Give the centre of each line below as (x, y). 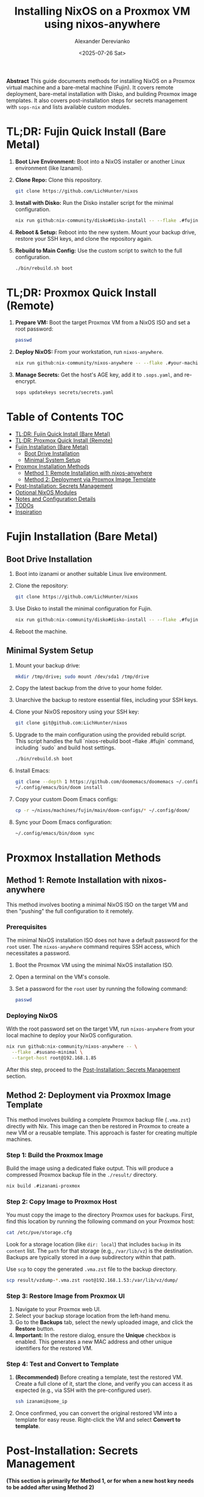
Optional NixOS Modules (46, 492)
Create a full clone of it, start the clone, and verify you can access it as (104, 1384)
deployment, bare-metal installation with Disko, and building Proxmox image (102, 94)
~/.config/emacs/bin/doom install (59, 788)
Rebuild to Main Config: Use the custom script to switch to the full (99, 250)
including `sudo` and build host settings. (65, 748)
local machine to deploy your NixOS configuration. (69, 1035)
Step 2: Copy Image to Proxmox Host (62, 1201)
